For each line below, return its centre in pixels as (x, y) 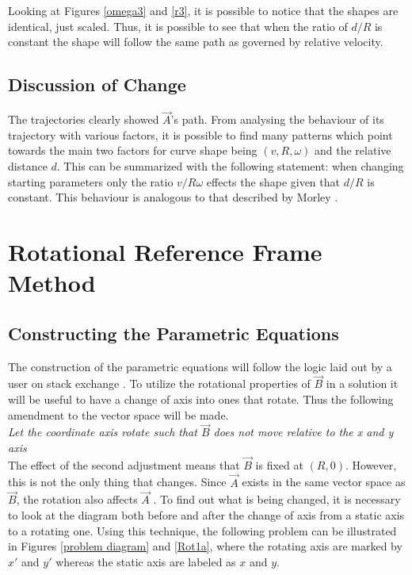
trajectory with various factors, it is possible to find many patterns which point (200, 134)
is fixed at (279, 464)
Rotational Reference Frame (165, 251)
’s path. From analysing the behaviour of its (277, 119)
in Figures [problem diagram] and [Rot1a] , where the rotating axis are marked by (205, 546)
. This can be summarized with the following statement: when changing (230, 165)
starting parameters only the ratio (91, 181)
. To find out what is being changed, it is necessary (277, 499)
